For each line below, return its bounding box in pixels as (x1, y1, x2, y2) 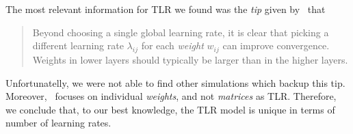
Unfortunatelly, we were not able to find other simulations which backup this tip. (5, 75, 345, 90)
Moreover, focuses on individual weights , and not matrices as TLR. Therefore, (5, 89, 337, 103)
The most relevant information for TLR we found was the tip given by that (5, 2, 326, 16)
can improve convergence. (222, 38, 330, 53)
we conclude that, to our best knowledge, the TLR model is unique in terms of (5, 102, 335, 116)
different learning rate (32, 38, 124, 53)
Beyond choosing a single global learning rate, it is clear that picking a (32, 25, 329, 39)
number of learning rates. (5, 116, 112, 130)
